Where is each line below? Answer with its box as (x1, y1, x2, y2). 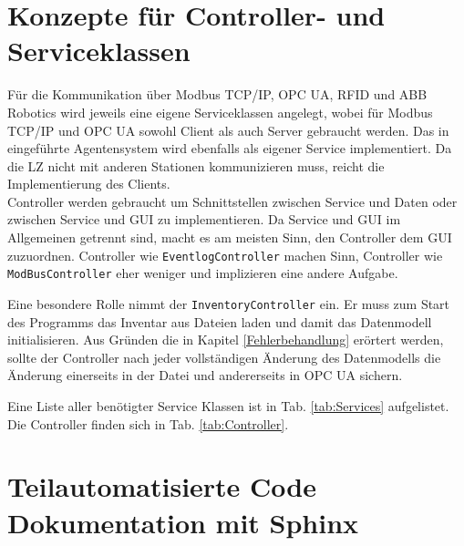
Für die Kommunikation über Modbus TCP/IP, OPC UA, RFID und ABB (7, 85, 428, 104)
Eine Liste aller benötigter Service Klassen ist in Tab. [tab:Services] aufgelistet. (7, 397, 449, 415)
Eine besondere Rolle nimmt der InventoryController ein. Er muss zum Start (7, 294, 450, 313)
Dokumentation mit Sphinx (7, 503, 359, 541)
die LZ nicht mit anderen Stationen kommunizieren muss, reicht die (7, 156, 385, 175)
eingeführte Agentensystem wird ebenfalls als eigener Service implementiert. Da (7, 139, 452, 158)
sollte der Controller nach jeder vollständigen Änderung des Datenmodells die (7, 347, 441, 366)
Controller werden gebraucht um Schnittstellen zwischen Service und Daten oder (7, 191, 458, 211)
